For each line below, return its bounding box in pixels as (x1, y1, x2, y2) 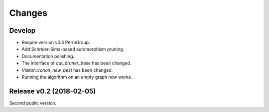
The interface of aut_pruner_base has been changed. (21, 60, 132, 66)
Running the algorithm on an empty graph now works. (21, 74, 132, 80)
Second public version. (9, 100, 57, 106)
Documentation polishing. (21, 53, 75, 59)
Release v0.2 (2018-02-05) (9, 87, 96, 95)
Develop (9, 26, 36, 35)
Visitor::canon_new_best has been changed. (21, 67, 113, 73)
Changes (9, 7, 47, 18)
